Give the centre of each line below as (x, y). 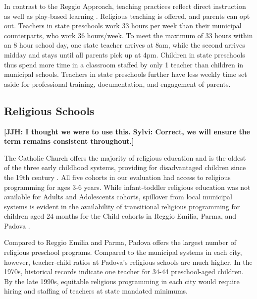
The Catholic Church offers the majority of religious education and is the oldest (125, 157)
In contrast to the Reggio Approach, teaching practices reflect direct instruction (125, 6)
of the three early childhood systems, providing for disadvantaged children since (125, 167)
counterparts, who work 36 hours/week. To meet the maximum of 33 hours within (128, 35)
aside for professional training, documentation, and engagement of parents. (117, 84)
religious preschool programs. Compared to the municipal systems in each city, (123, 252)
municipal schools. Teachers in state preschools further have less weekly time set (126, 74)
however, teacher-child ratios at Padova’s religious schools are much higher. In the (128, 262)
